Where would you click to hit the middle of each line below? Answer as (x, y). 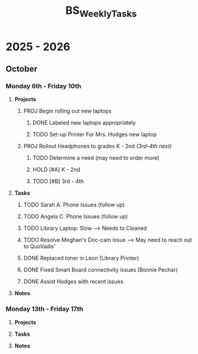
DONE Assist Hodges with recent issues (73, 281)
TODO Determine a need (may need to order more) (96, 158)
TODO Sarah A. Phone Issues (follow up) (74, 205)
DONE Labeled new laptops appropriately (84, 123)
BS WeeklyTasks (101, 11)
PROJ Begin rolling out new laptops (68, 111)
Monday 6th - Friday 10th (44, 87)
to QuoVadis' (39, 246)
